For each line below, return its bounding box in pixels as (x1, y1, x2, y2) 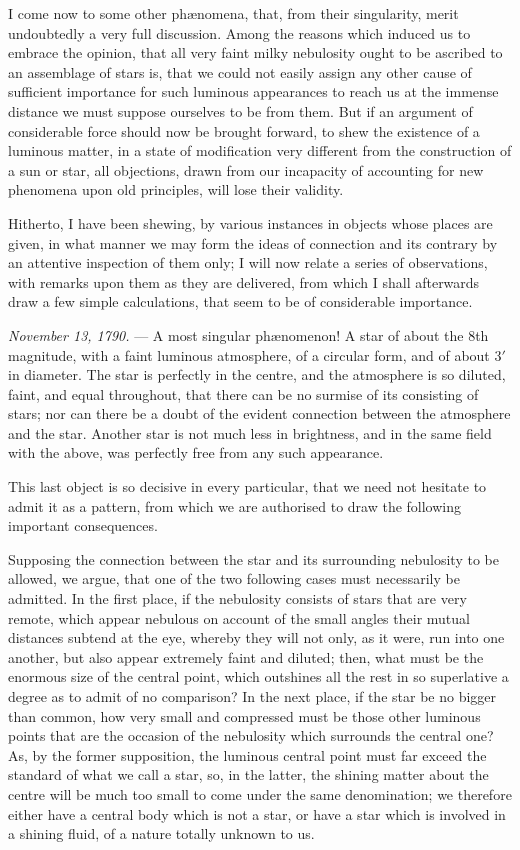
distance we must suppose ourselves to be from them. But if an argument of (8, 100, 473, 121)
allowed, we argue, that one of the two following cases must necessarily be (8, 568, 460, 589)
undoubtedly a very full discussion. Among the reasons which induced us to (8, 22, 471, 43)
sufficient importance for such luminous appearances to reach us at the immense (8, 81, 499, 102)
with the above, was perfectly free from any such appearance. (8, 442, 384, 463)
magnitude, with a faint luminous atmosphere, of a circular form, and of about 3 (8, 344, 502, 365)
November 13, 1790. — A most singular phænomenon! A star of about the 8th (8, 324, 489, 345)
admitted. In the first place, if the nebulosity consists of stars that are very (8, 588, 467, 609)
